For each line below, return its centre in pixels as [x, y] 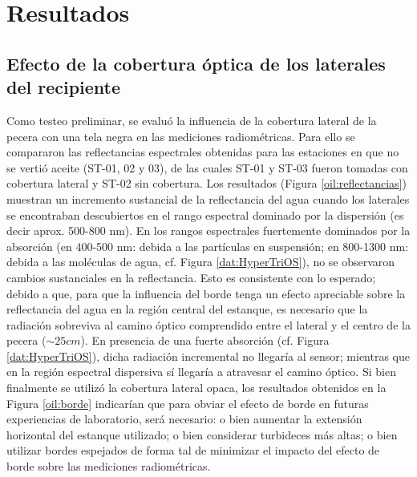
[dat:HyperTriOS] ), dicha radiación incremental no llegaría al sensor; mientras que [208, 356]
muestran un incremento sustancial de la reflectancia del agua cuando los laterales [208, 198]
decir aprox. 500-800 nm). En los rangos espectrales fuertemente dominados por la [208, 230]
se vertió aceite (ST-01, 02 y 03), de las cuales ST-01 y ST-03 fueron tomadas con [207, 167]
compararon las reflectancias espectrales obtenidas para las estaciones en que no [203, 152]
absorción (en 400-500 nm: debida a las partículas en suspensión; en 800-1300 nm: [208, 246]
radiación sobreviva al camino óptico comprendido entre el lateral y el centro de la [208, 324]
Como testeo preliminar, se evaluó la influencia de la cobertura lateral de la [192, 120]
